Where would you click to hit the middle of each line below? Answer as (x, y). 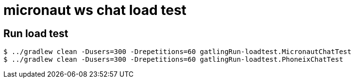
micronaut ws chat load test (95, 10)
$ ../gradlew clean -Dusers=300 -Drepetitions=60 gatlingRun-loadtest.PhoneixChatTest (173, 60)
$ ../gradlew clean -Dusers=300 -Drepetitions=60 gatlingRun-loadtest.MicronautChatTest (177, 52)
